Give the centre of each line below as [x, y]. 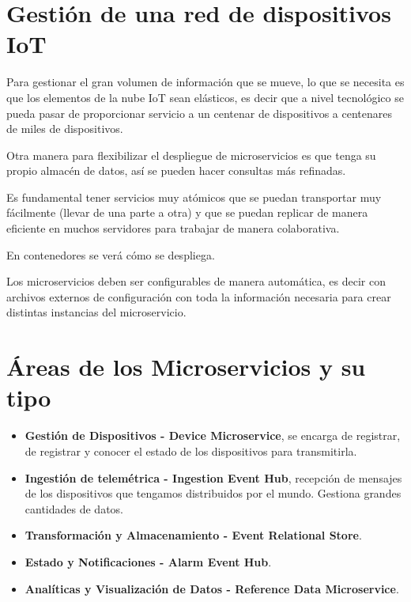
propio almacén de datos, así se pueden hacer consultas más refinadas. [176, 170]
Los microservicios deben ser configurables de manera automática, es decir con [196, 281]
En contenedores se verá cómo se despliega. [111, 254]
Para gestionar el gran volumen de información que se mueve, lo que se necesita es [205, 82]
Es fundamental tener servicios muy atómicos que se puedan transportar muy [194, 197]
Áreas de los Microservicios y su [186, 367]
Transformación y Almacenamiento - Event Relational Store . [193, 535]
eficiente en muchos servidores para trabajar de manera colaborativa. [173, 228]
